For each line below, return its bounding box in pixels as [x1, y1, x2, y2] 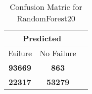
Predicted [23, 32, 61, 44]
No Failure [40, 47, 76, 59]
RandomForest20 [17, 12, 75, 24]
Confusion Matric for [9, 1, 83, 12]
